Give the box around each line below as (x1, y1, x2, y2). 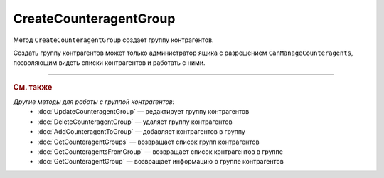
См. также (13, 82, 53, 92)
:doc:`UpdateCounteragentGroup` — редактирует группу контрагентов (37, 108, 250, 116)
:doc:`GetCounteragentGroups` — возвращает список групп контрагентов (37, 137, 260, 146)
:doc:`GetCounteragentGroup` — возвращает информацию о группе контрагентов (37, 157, 284, 166)
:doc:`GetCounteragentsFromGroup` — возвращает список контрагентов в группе (37, 147, 284, 156)
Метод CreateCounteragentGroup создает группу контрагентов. (13, 36, 214, 44)
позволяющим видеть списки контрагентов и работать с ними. (13, 58, 206, 67)
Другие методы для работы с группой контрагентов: (13, 97, 175, 106)
